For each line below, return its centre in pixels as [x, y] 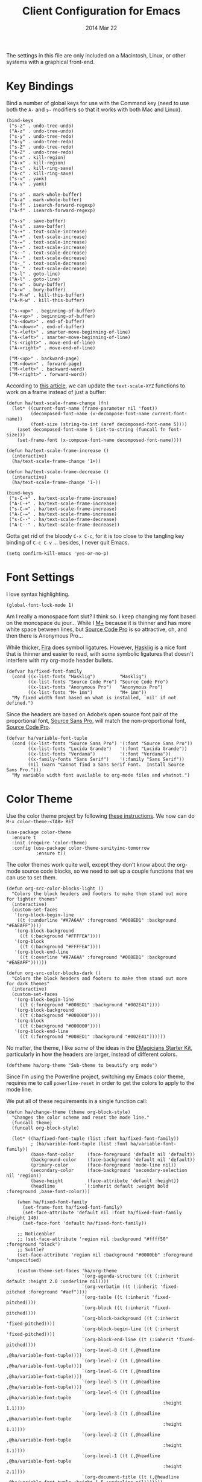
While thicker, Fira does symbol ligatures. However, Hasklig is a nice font [96, 647]
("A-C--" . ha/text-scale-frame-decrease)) [64, 525]
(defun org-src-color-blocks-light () [55, 888]
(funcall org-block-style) [46, 1128]
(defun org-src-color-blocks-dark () [54, 973]
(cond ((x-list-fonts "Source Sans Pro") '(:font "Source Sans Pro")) [102, 743]
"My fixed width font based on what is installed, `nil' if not [94, 697]
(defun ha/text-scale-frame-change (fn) [58, 403]
